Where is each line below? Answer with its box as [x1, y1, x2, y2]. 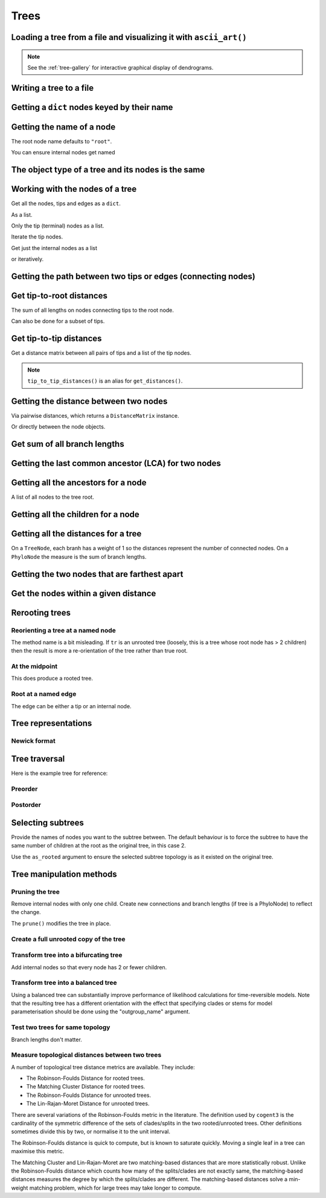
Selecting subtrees [11, 817, 85, 828]
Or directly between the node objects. [11, 423, 106, 430]
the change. [11, 909, 42, 916]
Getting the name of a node [11, 122, 116, 132]
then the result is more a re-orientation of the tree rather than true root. [11, 647, 188, 654]
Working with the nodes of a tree [11, 184, 137, 194]
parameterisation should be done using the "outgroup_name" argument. [11, 1008, 190, 1015]
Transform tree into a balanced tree [11, 978, 117, 987]
